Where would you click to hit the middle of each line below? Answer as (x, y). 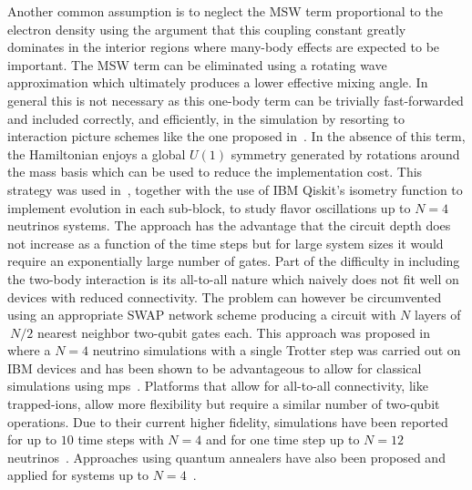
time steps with (121, 439)
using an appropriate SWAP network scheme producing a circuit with (202, 315)
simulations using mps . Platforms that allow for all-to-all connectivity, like (218, 386)
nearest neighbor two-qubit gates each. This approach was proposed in (234, 332)
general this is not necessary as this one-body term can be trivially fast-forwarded (236, 100)
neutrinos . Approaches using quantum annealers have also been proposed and (226, 457)
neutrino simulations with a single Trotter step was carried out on (277, 350)
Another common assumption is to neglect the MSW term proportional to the (225, 11)
